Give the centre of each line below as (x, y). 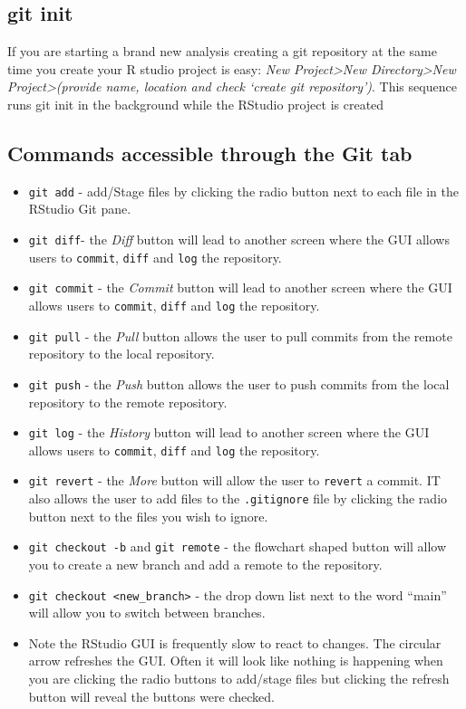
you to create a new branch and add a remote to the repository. (205, 565)
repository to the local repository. (121, 354)
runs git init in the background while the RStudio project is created (196, 104)
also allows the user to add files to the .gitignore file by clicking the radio (238, 498)
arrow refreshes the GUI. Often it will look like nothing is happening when (236, 661)
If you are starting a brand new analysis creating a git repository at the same (222, 51)
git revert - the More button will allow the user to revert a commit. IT (234, 480)
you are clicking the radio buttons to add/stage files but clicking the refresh (239, 679)
